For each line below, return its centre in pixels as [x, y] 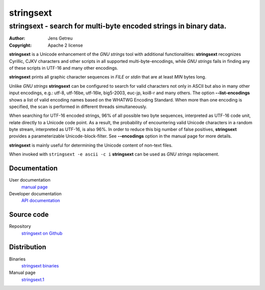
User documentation [30, 180]
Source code [29, 215]
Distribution [28, 247]
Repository [20, 226]
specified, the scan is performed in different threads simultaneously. [78, 106]
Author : [17, 38]
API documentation [41, 201]
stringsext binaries [40, 265]
